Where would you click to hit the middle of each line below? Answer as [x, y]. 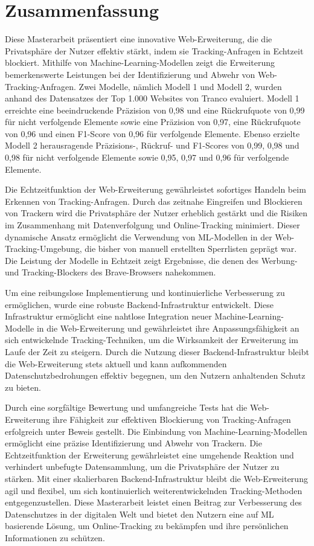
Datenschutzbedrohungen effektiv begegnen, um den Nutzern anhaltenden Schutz [155, 375]
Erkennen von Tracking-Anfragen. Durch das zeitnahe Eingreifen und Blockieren [154, 201]
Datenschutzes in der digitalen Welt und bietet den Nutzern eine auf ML [139, 514]
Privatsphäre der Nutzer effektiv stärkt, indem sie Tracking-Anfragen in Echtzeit [154, 50]
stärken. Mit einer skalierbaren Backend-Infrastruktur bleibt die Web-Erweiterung [156, 478]
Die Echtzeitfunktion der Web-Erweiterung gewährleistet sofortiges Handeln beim [155, 189]
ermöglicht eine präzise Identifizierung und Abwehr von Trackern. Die [133, 443]
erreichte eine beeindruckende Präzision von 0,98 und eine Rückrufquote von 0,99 [155, 110]
